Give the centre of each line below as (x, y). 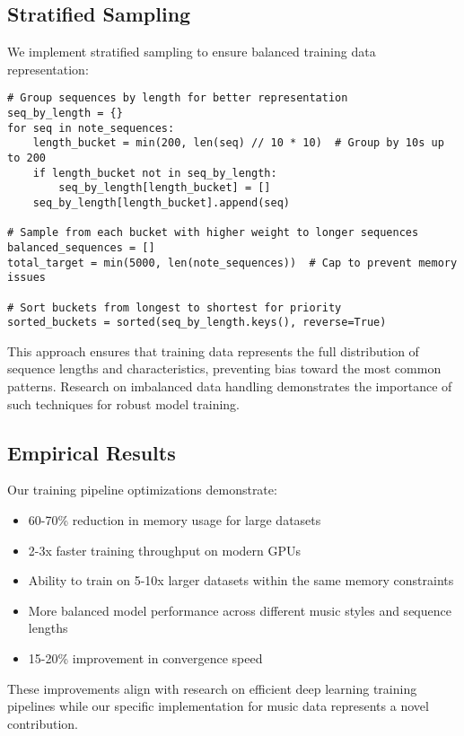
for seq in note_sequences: (91, 128)
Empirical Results (92, 452)
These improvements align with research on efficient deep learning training (212, 688)
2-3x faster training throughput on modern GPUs (165, 550)
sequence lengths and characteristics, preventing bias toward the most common (224, 368)
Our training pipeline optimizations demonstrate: (142, 490)
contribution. (43, 723)
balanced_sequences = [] (81, 247)
